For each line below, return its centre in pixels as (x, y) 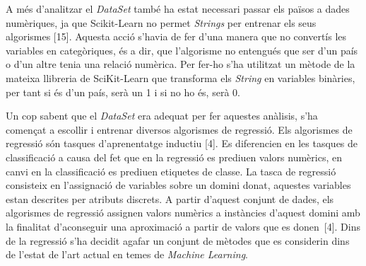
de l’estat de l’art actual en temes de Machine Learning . (127, 254)
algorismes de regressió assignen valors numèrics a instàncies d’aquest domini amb (183, 213)
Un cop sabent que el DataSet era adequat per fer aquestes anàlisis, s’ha (162, 116)
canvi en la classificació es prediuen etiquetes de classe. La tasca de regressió (171, 171)
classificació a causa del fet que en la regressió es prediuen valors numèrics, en (174, 157)
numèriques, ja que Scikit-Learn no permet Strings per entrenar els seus (161, 22)
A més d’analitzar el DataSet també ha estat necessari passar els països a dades (178, 8)
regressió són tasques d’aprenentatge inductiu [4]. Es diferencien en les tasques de (182, 143)
